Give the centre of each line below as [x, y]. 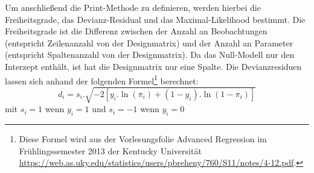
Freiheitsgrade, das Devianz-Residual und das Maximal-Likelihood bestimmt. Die [155, 19]
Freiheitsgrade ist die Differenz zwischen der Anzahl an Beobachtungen [136, 31]
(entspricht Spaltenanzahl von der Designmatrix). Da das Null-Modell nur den [150, 55]
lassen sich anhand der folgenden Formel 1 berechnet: [102, 80]
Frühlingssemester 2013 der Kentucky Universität [110, 150]
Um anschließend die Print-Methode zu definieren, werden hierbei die [133, 7]
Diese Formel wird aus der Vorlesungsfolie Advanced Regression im [143, 139]
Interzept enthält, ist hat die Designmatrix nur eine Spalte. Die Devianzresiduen [153, 66]
